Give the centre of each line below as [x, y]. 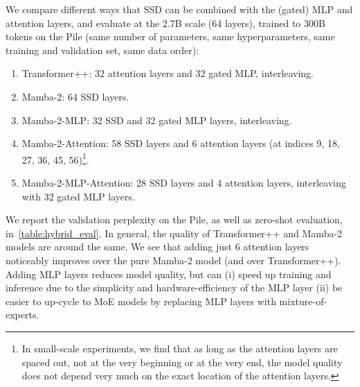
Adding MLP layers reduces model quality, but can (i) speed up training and [169, 274]
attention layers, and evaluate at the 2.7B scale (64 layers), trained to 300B [165, 23]
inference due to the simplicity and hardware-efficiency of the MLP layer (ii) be [174, 287]
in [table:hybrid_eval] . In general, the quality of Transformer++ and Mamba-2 [174, 233]
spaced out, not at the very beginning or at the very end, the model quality [182, 362]
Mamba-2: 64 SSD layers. [75, 96]
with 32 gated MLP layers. [78, 196]
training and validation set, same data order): [102, 50]
